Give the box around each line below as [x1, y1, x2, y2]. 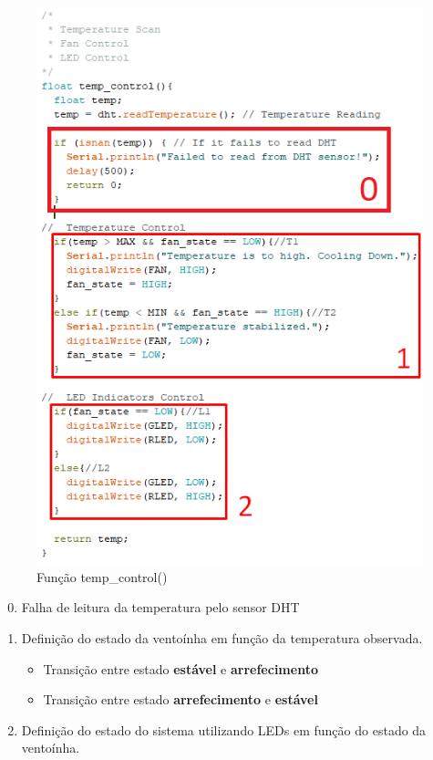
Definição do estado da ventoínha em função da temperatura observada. [21, 628, 423, 647]
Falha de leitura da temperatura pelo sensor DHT [21, 598, 300, 617]
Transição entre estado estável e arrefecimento [43, 659, 318, 678]
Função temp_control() [36, 567, 168, 586]
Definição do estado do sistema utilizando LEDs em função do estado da [21, 720, 427, 739]
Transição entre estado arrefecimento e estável [43, 690, 318, 709]
